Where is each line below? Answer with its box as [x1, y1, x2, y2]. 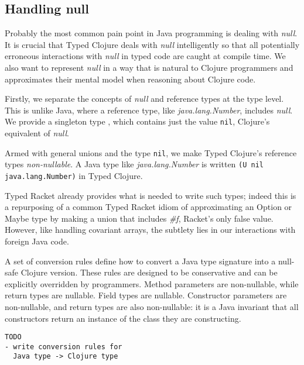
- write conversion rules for [5, 342, 122, 351]
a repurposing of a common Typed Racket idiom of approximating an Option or [5, 201, 292, 213]
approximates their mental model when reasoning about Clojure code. [5, 73, 256, 85]
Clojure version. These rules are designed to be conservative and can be [21, 266, 278, 278]
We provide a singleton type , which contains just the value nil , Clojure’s [5, 115, 270, 128]
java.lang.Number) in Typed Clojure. [5, 169, 143, 181]
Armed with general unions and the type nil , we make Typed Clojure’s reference [5, 146, 297, 159]
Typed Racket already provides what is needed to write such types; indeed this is [5, 189, 296, 201]
